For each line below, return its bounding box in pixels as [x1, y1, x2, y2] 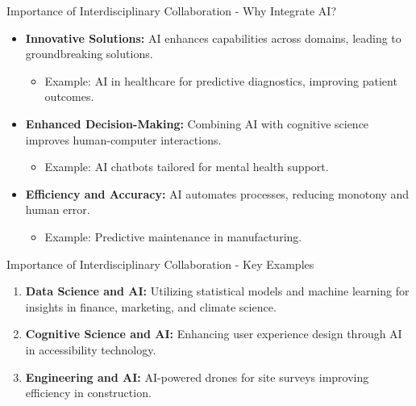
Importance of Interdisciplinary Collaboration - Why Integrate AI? [6, 2, 337, 19]
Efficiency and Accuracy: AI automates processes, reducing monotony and [25, 185, 410, 202]
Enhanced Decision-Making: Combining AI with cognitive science [25, 115, 369, 132]
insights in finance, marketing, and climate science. [25, 298, 277, 315]
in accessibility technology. [25, 341, 156, 358]
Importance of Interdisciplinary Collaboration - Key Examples [6, 255, 314, 272]
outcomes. [44, 88, 94, 105]
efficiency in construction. [25, 384, 152, 401]
